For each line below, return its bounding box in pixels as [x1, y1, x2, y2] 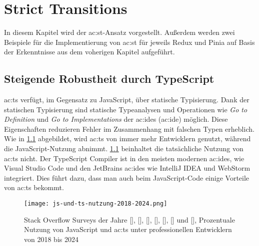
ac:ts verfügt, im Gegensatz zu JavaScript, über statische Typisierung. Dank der [4, 94, 249, 105]
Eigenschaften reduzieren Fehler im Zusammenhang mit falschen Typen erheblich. [4, 123, 254, 134]
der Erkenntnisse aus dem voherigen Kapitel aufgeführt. [4, 46, 175, 57]
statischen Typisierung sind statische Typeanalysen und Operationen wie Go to [4, 104, 247, 114]
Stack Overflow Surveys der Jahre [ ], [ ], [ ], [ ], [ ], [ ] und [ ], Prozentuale [24, 214, 235, 225]
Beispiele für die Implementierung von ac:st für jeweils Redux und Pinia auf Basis [4, 36, 255, 47]
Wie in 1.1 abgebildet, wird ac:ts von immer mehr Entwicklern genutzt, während [4, 133, 251, 144]
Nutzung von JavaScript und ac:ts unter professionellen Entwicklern [24, 224, 232, 235]
